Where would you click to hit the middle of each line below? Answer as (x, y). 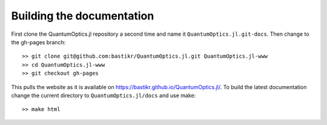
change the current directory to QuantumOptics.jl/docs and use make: (104, 95)
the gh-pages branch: (38, 42)
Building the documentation (83, 16)
